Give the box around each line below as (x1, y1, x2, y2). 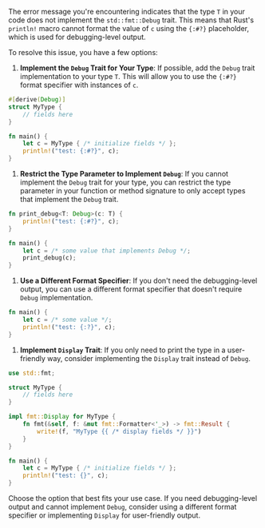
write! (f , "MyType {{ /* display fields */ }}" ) (37, 427, 202, 435)
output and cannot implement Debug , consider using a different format (8, 502, 237, 511)
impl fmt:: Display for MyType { (8, 413, 116, 421)
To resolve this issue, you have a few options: (8, 48, 158, 57)
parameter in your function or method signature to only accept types (19, 186, 246, 195)
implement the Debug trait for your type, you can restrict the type (19, 177, 231, 187)
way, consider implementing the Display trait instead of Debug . (47, 353, 251, 363)
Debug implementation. (19, 293, 93, 303)
